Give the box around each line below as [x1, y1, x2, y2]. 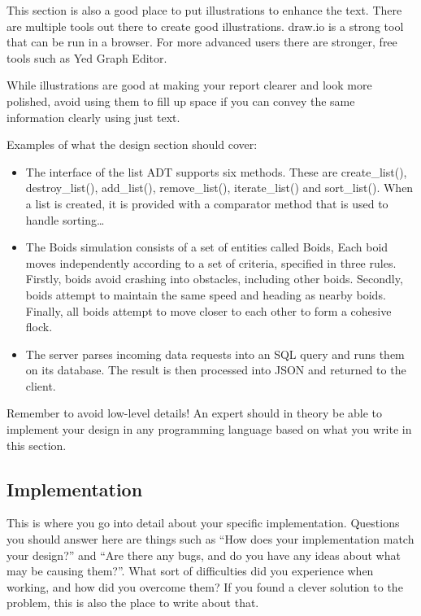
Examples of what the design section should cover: [7, 136, 258, 153]
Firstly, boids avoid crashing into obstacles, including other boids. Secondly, [25, 270, 403, 287]
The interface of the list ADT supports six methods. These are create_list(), [25, 163, 407, 180]
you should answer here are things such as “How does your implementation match [7, 531, 414, 548]
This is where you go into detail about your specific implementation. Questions [7, 514, 400, 531]
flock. [25, 318, 53, 335]
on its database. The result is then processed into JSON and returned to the [25, 361, 406, 378]
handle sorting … [25, 211, 105, 228]
